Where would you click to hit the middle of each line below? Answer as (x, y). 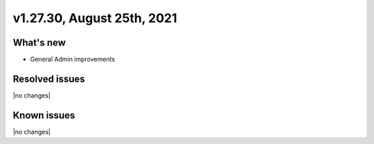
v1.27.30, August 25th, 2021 (95, 18)
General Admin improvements (73, 60)
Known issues (44, 115)
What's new (39, 43)
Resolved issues (49, 79)
